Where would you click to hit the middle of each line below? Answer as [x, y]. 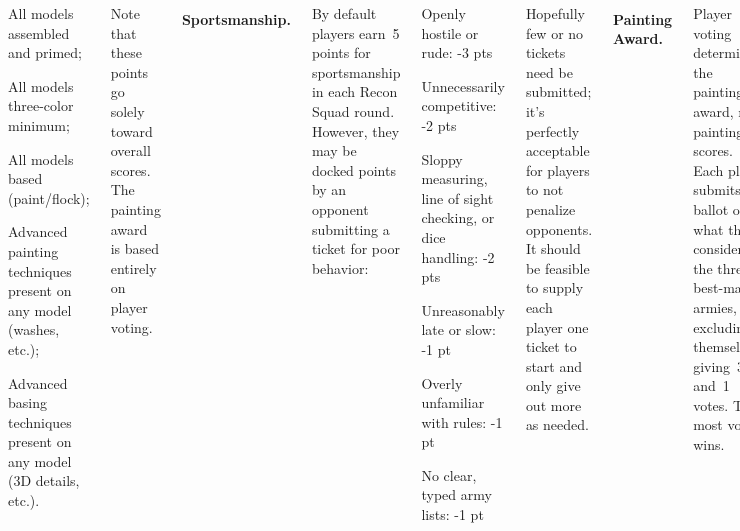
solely [127, 110]
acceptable [557, 150]
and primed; [45, 52]
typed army [456, 494]
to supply [554, 287]
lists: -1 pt [452, 514]
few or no [554, 32]
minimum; [39, 124]
